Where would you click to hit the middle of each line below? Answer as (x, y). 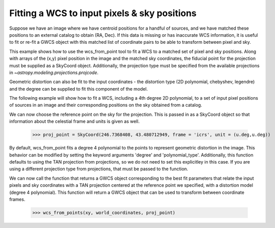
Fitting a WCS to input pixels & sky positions (103, 13)
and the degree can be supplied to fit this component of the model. (79, 89)
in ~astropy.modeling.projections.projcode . (54, 72)
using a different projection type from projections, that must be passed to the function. (99, 169)
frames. (17, 199)
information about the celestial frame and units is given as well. (75, 121)
